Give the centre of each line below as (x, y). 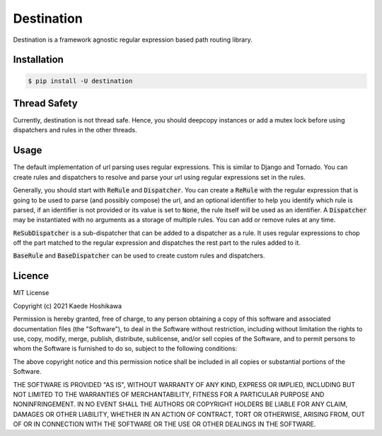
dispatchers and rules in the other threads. (75, 130)
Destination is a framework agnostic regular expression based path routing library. (133, 40)
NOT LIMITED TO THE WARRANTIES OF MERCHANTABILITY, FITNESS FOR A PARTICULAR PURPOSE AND (169, 394)
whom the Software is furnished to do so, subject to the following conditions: (125, 349)
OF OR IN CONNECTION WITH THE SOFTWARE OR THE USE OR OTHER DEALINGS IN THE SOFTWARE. (164, 424)
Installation (38, 60)
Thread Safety (45, 103)
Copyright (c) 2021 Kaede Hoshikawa (68, 306)
